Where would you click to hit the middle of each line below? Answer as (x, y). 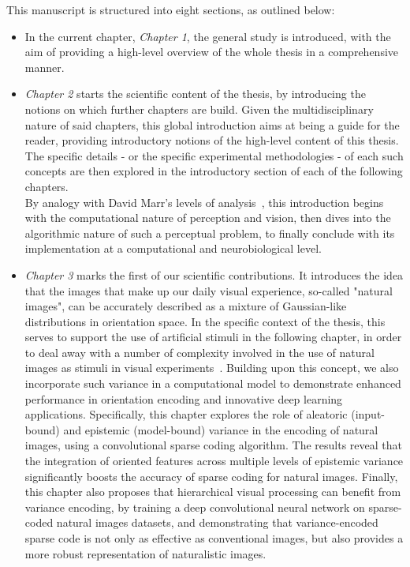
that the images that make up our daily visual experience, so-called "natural (209, 290)
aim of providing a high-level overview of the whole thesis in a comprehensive (212, 52)
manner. (45, 67)
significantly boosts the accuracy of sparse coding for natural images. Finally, (211, 476)
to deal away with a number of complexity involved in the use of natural (199, 352)
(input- (368, 414)
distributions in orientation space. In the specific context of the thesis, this (205, 321)
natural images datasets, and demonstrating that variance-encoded (217, 522)
